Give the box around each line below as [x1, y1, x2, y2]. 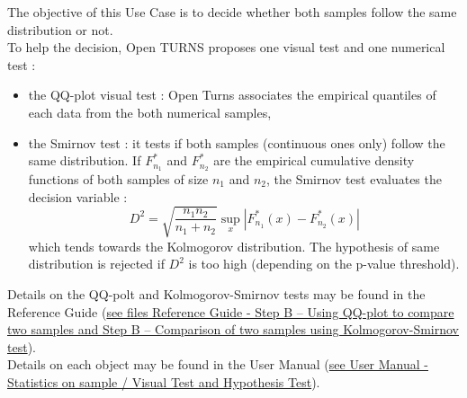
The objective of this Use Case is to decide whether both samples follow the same [7, 3, 457, 21]
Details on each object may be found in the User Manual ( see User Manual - [7, 355, 429, 374]
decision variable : [28, 187, 128, 206]
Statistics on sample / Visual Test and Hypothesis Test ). [7, 372, 320, 391]
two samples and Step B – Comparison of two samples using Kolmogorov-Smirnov [7, 320, 460, 339]
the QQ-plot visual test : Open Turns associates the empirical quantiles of [28, 85, 436, 104]
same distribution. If [28, 151, 141, 170]
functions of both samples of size [28, 170, 209, 189]
